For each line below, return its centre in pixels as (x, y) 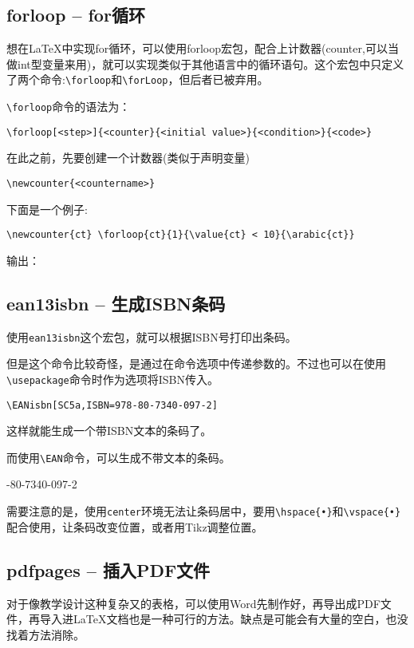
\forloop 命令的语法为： (69, 107)
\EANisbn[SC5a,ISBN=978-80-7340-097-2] (112, 405)
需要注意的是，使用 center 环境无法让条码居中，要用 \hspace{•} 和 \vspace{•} (204, 511)
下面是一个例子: (47, 209)
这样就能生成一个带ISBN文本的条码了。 (109, 431)
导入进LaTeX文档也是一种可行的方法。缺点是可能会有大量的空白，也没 (224, 619)
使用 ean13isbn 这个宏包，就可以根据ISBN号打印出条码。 (152, 336)
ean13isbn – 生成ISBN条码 (116, 303)
